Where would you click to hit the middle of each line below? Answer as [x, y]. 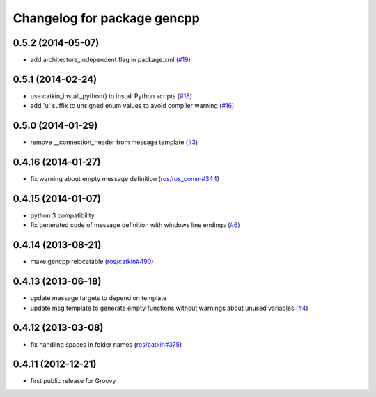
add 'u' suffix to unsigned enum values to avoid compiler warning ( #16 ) [132, 106]
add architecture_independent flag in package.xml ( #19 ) [111, 60]
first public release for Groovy [73, 381]
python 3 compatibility [63, 215]
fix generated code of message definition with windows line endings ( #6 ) [135, 225]
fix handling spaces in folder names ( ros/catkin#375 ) [106, 344]
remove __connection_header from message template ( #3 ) [114, 142]
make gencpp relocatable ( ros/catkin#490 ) [92, 262]
